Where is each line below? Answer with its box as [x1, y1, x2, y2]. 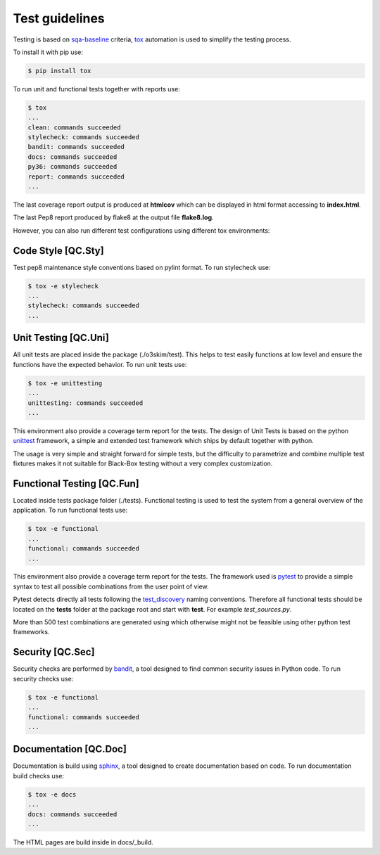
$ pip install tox [27, 67, 91, 75]
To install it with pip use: [13, 48, 84, 56]
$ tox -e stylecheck [27, 282, 99, 290]
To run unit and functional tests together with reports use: [13, 84, 181, 93]
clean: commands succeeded [27, 123, 121, 131]
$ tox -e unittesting [27, 379, 103, 387]
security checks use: [13, 674, 74, 683]
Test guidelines [13, 11, 105, 26]
